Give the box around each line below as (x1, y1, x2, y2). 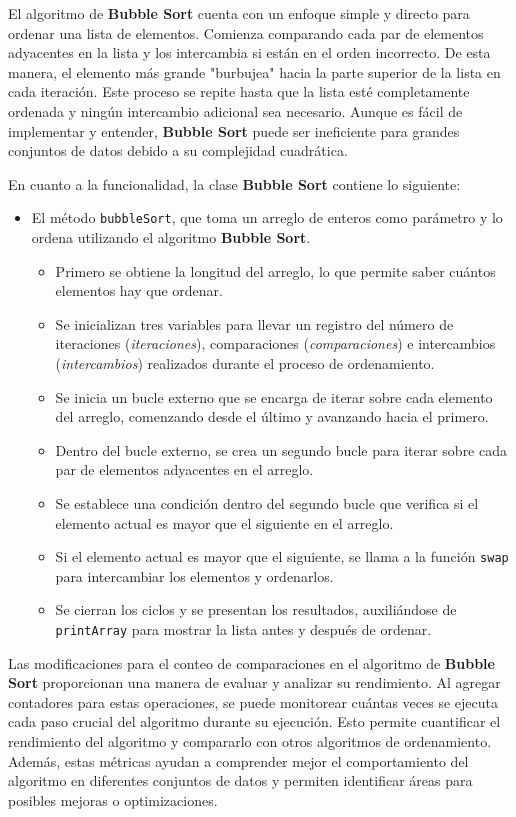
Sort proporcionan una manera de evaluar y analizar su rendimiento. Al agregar (8, 672, 501, 693)
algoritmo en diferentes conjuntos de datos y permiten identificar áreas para (8, 770, 473, 791)
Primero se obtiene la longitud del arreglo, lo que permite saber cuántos (55, 260, 496, 281)
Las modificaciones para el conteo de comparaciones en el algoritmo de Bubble (8, 652, 495, 673)
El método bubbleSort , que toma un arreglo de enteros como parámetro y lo (31, 207, 503, 228)
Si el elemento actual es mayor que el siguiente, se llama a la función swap (55, 546, 509, 567)
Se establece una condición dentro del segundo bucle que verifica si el (55, 492, 479, 513)
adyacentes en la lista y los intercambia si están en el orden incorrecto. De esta (8, 42, 491, 63)
